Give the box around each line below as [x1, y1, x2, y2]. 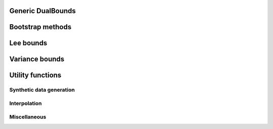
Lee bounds [9, 39, 48, 47]
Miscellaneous [9, 113, 47, 120]
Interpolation [9, 100, 42, 107]
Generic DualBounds [9, 7, 76, 15]
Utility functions [9, 71, 62, 80]
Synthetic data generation [9, 86, 75, 93]
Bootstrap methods [9, 23, 72, 31]
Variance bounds [9, 55, 65, 63]
